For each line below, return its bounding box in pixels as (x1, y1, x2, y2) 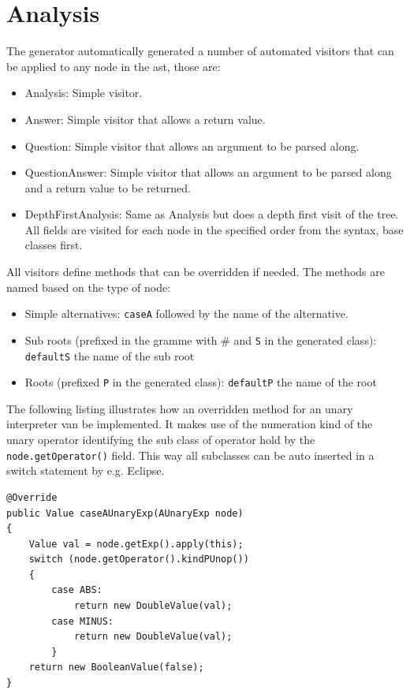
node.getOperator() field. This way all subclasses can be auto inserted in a (6, 446, 375, 463)
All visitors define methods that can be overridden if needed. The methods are (6, 263, 385, 280)
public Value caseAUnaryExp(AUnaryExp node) (6, 507, 244, 519)
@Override (6, 491, 58, 503)
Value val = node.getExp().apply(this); (28, 538, 244, 550)
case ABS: (51, 584, 102, 596)
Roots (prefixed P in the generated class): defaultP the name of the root (24, 374, 377, 390)
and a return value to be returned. (24, 179, 191, 196)
